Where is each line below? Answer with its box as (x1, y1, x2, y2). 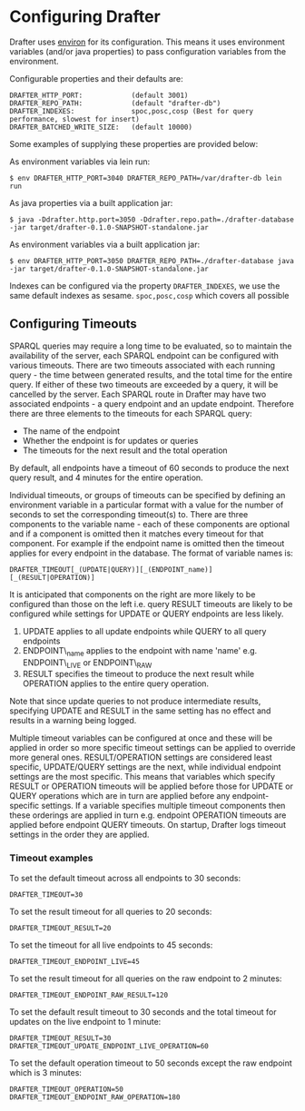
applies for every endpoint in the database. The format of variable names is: (9, 547, 293, 558)
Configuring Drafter (9, 6, 161, 27)
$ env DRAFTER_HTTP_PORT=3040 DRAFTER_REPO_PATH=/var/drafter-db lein (9, 173, 282, 182)
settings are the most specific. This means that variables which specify (9, 772, 275, 782)
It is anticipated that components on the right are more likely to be (9, 588, 256, 600)
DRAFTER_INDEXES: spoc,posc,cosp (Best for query (9, 106, 254, 115)
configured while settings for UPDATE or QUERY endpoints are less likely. (9, 608, 284, 619)
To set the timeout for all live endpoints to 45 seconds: (9, 939, 213, 950)
